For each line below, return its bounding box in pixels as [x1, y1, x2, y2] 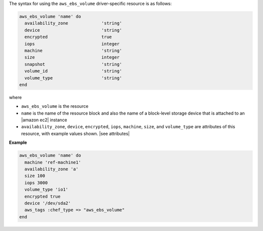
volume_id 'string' [24, 68, 122, 74]
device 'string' [24, 27, 122, 33]
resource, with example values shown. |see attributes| [21, 131, 130, 136]
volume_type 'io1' [24, 187, 68, 192]
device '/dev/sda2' [24, 200, 71, 206]
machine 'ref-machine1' [24, 159, 81, 165]
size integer [24, 55, 120, 60]
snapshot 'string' [24, 61, 122, 67]
